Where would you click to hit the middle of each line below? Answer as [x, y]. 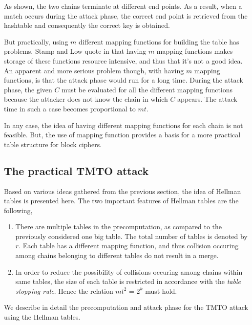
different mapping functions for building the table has [159, 41]
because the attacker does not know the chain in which [86, 99]
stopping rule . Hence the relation [64, 291]
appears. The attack [207, 99]
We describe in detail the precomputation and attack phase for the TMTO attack [126, 307]
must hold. [161, 291]
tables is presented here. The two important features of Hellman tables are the [121, 201]
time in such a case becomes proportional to [70, 108]
